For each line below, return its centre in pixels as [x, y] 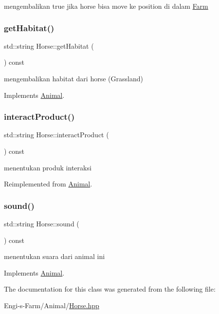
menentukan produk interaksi [48, 167]
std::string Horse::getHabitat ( [49, 46]
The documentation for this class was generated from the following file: [110, 289]
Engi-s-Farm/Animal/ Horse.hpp [52, 305]
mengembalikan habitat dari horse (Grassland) [73, 78]
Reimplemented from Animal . [48, 184]
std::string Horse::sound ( [42, 223]
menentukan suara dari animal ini [55, 256]
